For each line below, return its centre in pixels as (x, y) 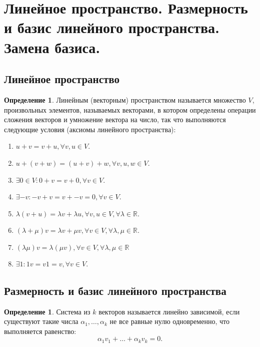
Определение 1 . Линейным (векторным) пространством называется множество (125, 99)
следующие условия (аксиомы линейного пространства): (90, 129)
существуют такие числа (41, 321)
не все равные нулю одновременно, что (169, 321)
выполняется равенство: (40, 331)
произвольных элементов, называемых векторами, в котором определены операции (130, 109)
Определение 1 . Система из (47, 311)
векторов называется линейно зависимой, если (169, 311)
